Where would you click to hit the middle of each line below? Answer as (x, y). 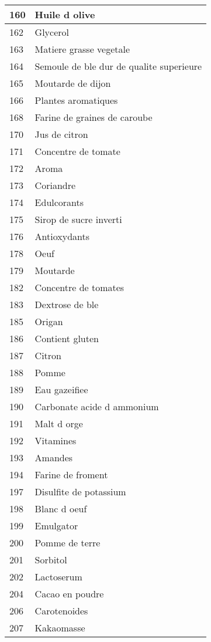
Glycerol (52, 32)
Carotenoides (61, 611)
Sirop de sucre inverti (78, 219)
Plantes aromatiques (76, 100)
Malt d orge (59, 423)
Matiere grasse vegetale (82, 49)
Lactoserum (58, 577)
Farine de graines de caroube (94, 117)
